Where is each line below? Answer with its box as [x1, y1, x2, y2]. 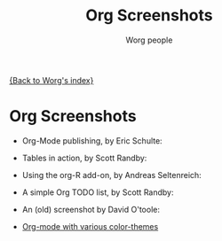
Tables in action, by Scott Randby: [21, 152, 147, 163]
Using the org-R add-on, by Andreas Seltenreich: [21, 169, 202, 180]
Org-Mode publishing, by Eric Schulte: [21, 135, 163, 146]
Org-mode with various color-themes [21, 221, 159, 231]
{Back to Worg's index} [9, 74, 94, 85]
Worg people [125, 35, 173, 45]
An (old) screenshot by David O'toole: [21, 204, 160, 214]
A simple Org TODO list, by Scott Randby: [21, 187, 174, 198]
